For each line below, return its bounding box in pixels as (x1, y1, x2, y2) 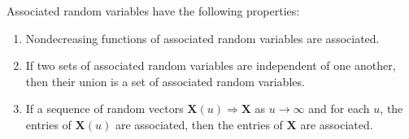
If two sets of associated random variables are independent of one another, (25, 57, 396, 74)
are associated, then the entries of (115, 115, 283, 132)
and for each (308, 100, 370, 117)
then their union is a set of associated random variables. (25, 72, 305, 89)
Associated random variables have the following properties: (7, 2, 300, 19)
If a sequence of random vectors (25, 100, 184, 117)
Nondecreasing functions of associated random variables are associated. (25, 29, 380, 46)
